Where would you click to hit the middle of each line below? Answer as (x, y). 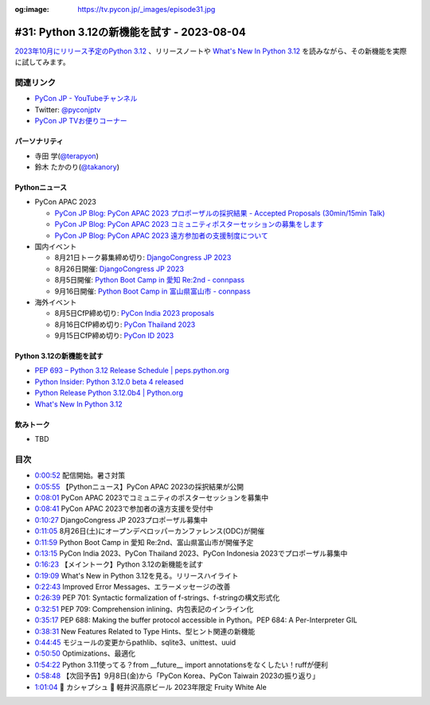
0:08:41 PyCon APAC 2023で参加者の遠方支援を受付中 (124, 508)
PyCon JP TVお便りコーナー (81, 121)
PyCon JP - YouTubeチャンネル (86, 99)
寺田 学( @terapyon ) (66, 156)
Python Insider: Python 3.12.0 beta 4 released (109, 381)
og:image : (32, 9)
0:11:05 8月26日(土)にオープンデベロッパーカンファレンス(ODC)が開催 (150, 531)
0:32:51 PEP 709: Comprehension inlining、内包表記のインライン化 (144, 609)
